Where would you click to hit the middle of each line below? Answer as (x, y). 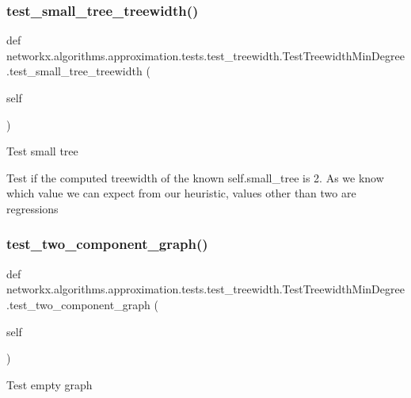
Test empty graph (49, 384)
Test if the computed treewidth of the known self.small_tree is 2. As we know (195, 177)
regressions (32, 208)
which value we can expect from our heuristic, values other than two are (181, 193)
